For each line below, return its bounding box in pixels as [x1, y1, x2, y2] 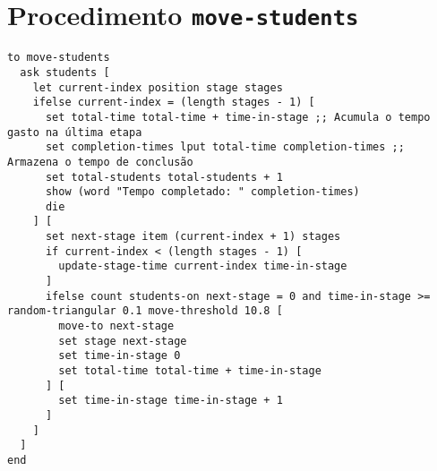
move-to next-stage [58, 320, 175, 333]
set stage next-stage [58, 334, 187, 347]
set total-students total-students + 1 [45, 170, 283, 184]
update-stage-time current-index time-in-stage [58, 260, 347, 273]
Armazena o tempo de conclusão [7, 155, 193, 168]
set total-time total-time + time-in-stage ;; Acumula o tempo [45, 110, 431, 124]
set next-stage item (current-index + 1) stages [45, 230, 341, 244]
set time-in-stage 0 [58, 349, 181, 363]
